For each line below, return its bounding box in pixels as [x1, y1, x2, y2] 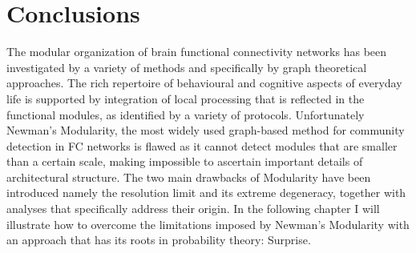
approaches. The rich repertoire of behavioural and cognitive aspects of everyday [6, 74, 402, 91]
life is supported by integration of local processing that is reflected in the [6, 90, 365, 106]
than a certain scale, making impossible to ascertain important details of [6, 153, 363, 170]
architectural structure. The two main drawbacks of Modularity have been [6, 168, 371, 185]
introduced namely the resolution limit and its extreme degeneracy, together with [6, 184, 406, 201]
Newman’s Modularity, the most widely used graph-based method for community [6, 122, 405, 139]
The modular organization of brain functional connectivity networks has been [6, 43, 387, 60]
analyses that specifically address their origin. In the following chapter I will [6, 200, 380, 217]
